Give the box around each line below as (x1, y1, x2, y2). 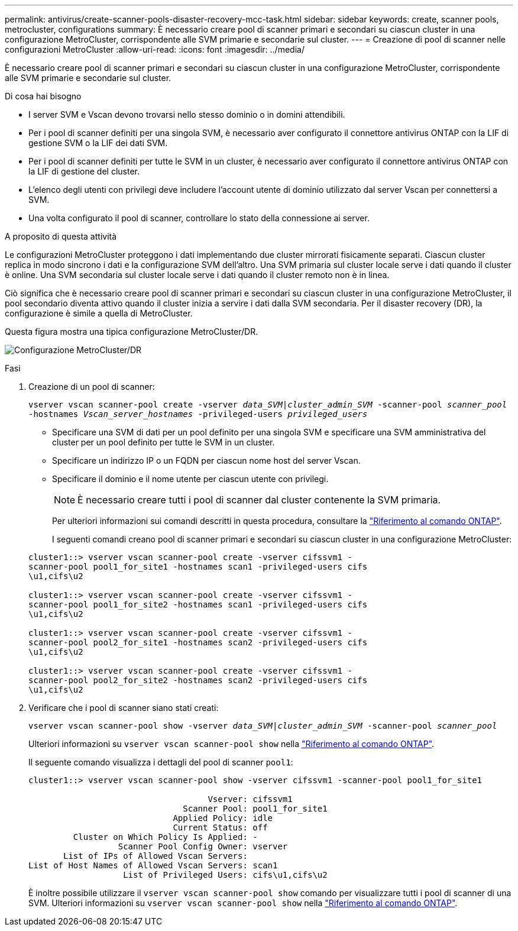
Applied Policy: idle (173, 813, 273, 823)
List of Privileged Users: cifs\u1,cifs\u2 (123, 870, 328, 880)
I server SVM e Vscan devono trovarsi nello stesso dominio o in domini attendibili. (28, 109, 345, 119)
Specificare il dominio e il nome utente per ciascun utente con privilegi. (52, 474, 329, 484)
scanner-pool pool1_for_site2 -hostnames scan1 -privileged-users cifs (28, 600, 368, 609)
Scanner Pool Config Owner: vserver (118, 842, 288, 851)
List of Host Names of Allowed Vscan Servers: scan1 (28, 861, 278, 870)
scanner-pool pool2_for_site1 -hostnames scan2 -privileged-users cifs (28, 638, 368, 647)
